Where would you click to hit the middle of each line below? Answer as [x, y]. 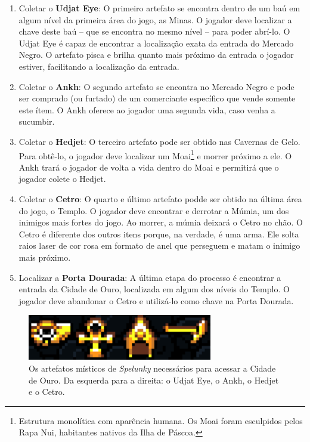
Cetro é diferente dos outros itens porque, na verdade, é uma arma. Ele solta [159, 234]
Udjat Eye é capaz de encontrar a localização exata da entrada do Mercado [156, 43]
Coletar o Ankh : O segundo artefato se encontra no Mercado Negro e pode [156, 86]
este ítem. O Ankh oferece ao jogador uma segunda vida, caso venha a [147, 109]
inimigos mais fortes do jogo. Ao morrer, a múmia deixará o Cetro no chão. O [161, 222]
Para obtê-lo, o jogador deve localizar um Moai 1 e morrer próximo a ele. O [155, 154]
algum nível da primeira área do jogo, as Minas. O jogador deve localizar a [155, 19]
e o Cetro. [47, 392]
